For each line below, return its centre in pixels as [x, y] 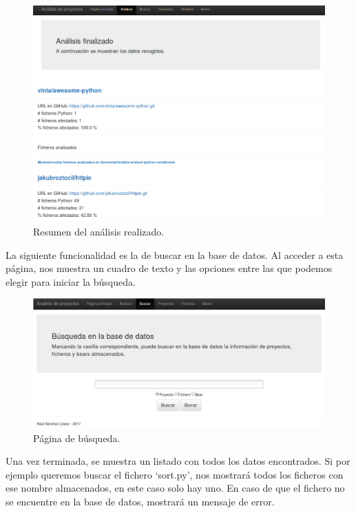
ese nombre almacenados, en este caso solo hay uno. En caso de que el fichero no [175, 488]
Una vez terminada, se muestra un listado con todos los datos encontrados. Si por [178, 461]
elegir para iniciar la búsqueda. [71, 281]
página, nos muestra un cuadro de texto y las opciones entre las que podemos [169, 268]
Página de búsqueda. [77, 438]
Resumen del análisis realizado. [99, 231]
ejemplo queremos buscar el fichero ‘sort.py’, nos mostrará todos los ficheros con [175, 474]
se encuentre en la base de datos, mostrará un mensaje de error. [140, 502]
